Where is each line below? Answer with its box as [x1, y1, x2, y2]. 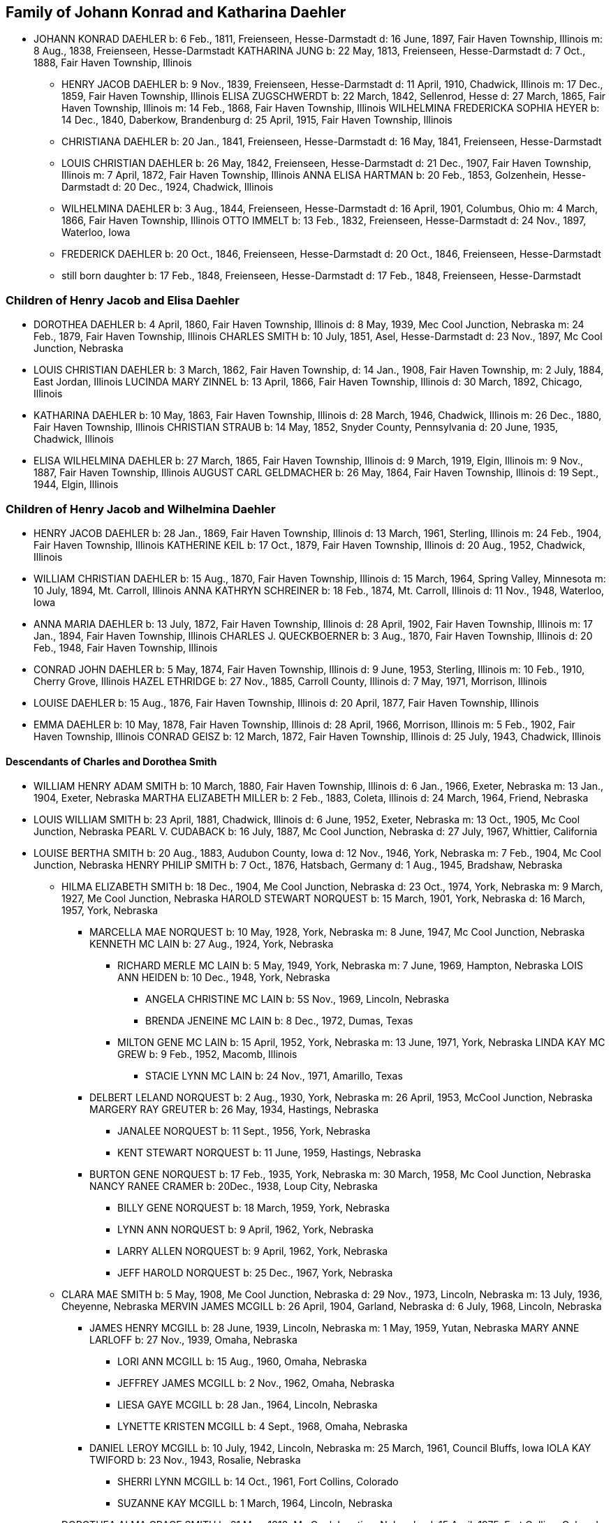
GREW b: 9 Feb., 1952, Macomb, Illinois [117, 1048, 297, 1061]
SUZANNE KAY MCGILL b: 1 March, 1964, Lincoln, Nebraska [117, 1497, 393, 1510]
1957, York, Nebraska [61, 904, 159, 917]
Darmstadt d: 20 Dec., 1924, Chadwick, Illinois [61, 181, 274, 193]
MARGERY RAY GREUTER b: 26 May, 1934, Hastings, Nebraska [89, 1103, 379, 1116]
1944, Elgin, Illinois [34, 478, 119, 491]
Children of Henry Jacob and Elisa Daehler [6, 293, 240, 307]
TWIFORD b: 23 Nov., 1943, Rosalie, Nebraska [89, 1454, 301, 1466]
